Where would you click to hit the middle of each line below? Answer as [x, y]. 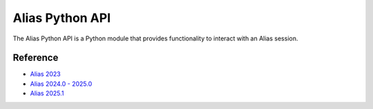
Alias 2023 [46, 74]
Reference [36, 58]
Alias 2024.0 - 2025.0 [61, 84]
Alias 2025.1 [47, 93]
